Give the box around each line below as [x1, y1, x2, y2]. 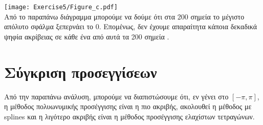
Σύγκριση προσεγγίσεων [4, 61, 157, 82]
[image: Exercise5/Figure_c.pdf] [4, 4, 118, 11]
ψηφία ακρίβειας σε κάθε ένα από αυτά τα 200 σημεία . [4, 31, 169, 41]
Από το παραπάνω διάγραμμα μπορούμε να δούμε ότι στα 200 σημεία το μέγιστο [4, 11, 245, 22]
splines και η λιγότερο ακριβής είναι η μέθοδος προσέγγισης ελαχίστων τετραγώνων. [4, 111, 255, 121]
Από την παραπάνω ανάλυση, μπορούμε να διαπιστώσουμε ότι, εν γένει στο [4, 91, 229, 101]
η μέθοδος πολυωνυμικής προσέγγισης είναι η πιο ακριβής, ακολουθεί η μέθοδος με [4, 101, 252, 112]
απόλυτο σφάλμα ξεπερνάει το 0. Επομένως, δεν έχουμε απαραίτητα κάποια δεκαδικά [4, 21, 257, 32]
